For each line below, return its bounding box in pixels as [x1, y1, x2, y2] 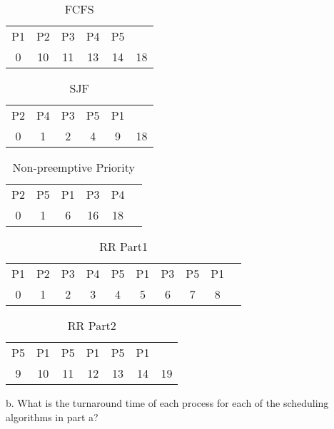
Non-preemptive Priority [12, 159, 136, 175]
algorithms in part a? [6, 409, 98, 424]
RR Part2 [67, 317, 116, 334]
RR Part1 [99, 238, 148, 254]
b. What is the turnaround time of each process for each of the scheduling [6, 396, 329, 410]
